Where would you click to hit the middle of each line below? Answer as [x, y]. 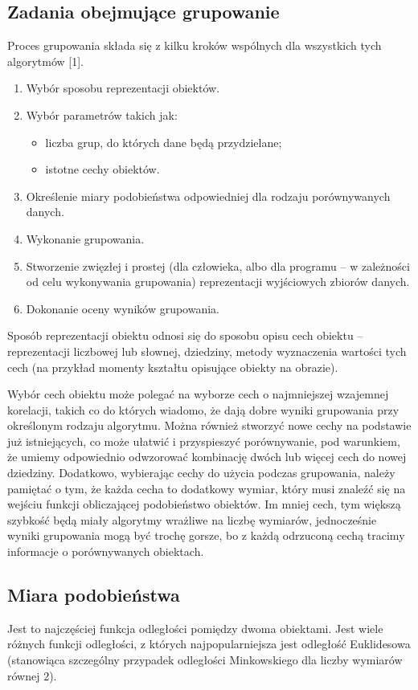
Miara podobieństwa [94, 595]
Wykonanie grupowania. [85, 238]
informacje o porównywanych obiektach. [106, 551]
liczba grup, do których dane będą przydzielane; [164, 142]
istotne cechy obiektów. [102, 169]
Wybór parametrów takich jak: [102, 114]
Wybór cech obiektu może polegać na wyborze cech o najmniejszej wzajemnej [198, 394]
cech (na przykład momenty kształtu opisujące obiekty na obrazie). [173, 367]
